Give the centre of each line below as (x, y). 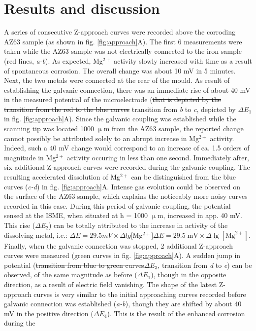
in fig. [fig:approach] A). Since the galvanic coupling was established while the (120, 119)
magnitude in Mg (30, 157)
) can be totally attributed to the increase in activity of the (138, 225)
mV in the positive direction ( (49, 313)
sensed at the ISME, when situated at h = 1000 (76, 215)
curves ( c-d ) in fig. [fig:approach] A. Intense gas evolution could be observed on (122, 186)
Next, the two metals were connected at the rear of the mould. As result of (117, 80)
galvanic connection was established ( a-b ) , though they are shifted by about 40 (123, 304)
